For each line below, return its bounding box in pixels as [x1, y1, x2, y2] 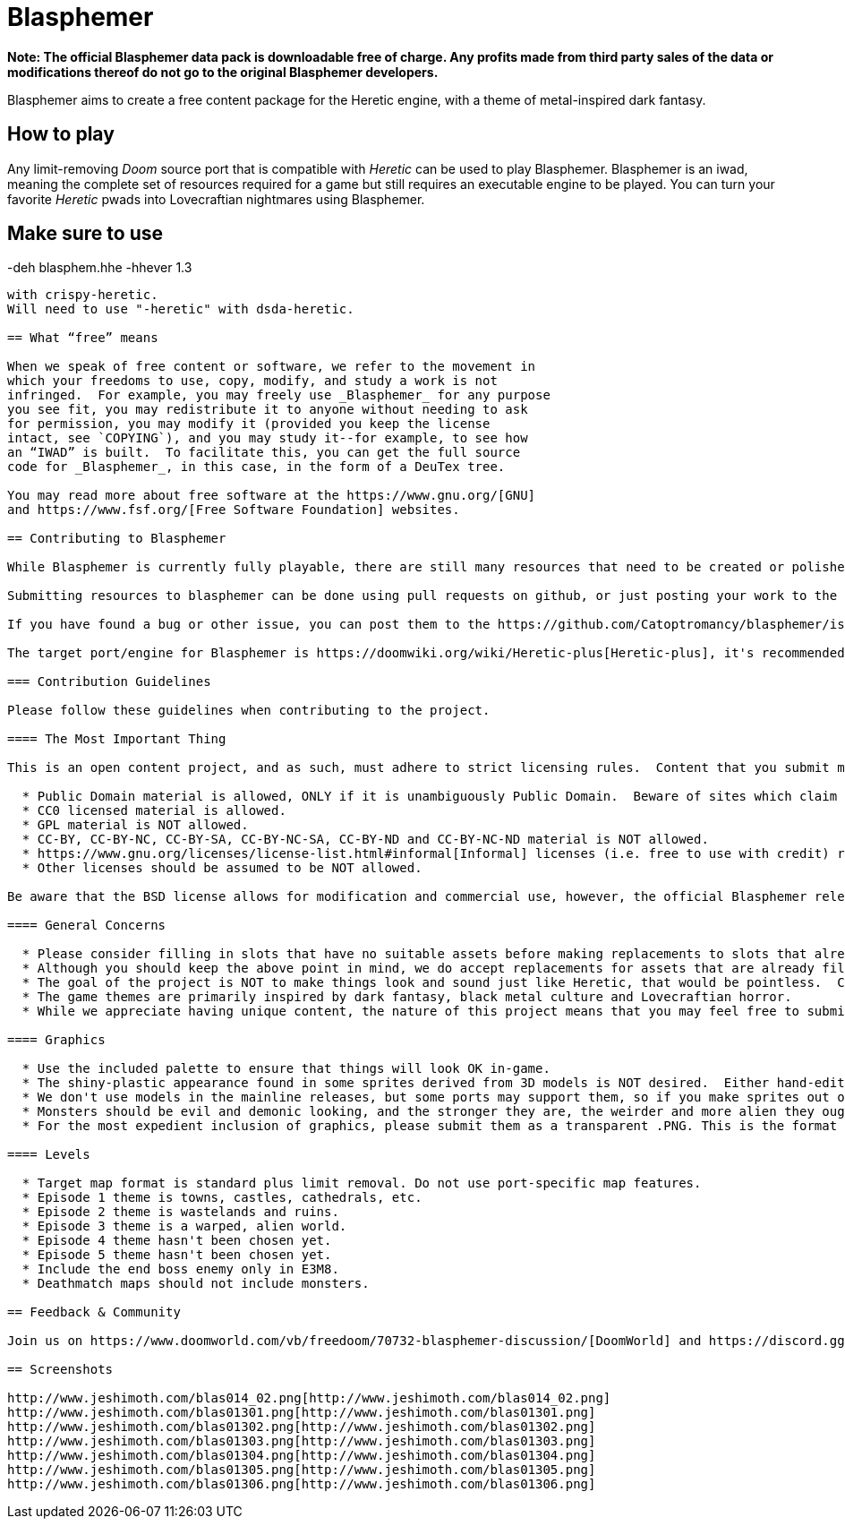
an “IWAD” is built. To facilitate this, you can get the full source [7, 445, 521, 460]
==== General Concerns [7, 918, 166, 933]
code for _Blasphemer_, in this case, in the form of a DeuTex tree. [7, 459, 506, 475]
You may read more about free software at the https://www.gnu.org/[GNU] [7, 488, 536, 503]
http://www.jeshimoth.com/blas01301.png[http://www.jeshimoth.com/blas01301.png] [7, 1405, 596, 1420]
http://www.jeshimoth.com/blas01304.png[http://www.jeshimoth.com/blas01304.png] [7, 1448, 596, 1463]
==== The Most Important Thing [7, 732, 226, 747]
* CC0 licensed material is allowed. [21, 803, 286, 819]
